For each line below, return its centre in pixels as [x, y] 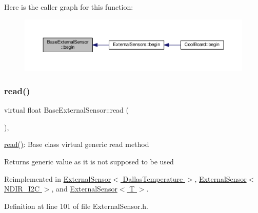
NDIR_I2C [22, 189]
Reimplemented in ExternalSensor [58, 178]
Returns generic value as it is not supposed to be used [89, 162]
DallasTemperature [153, 178]
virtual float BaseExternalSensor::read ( [67, 110]
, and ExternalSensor [84, 189]
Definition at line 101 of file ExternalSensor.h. [76, 206]
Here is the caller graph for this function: [69, 7]
